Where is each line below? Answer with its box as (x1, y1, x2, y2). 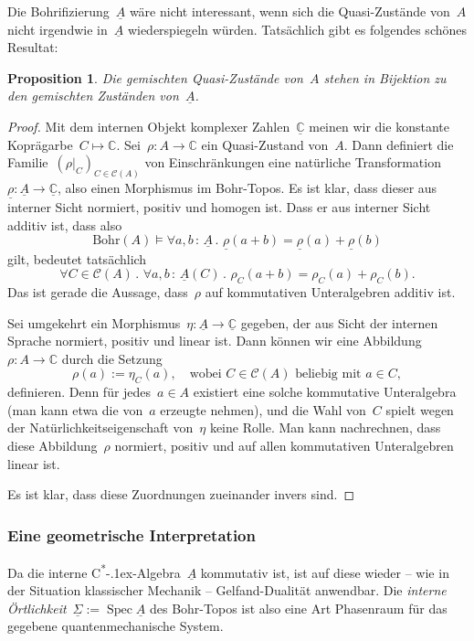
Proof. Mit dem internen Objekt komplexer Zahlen (7, 116, 290, 135)
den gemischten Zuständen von (7, 86, 179, 105)
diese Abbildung (7, 435, 98, 454)
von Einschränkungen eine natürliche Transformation (144, 153, 441, 172)
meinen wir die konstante (309, 116, 449, 135)
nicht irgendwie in (7, 19, 108, 38)
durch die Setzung (61, 348, 163, 368)
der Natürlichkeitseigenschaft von (7, 418, 194, 437)
